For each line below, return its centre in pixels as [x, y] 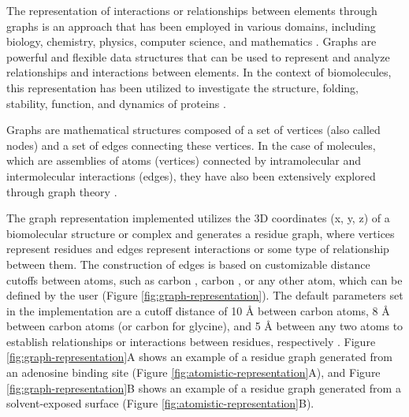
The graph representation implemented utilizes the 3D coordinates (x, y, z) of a [198, 218]
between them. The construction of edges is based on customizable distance [188, 264]
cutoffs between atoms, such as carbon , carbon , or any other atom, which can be [204, 279]
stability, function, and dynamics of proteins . [116, 103]
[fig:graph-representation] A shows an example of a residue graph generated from [199, 357]
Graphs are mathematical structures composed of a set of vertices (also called [193, 130]
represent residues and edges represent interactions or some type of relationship [198, 249]
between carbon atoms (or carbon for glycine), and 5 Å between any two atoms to [205, 326]
